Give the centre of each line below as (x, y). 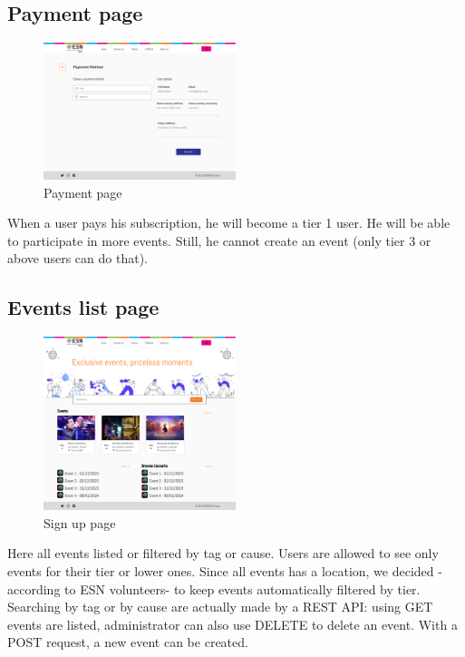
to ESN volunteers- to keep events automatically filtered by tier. (242, 588)
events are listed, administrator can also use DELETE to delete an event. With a (232, 624)
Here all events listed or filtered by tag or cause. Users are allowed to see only (223, 553)
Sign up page (80, 522)
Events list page (83, 307)
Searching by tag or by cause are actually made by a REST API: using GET (220, 607)
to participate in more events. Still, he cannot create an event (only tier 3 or (219, 240)
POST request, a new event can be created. (128, 642)
